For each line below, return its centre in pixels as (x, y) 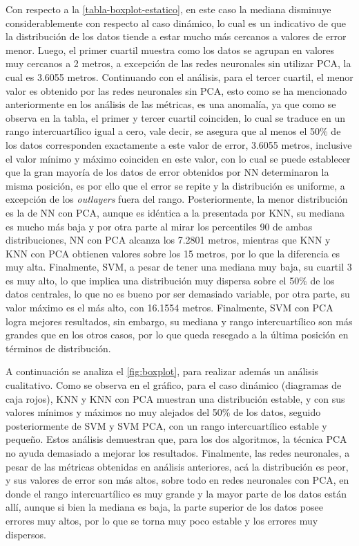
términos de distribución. (58, 348)
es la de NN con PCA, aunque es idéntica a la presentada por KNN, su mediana (175, 212)
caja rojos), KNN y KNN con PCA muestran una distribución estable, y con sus (175, 398)
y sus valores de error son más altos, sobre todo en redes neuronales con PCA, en (177, 480)
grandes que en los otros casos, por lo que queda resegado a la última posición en (177, 335)
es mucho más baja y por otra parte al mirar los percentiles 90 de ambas (159, 226)
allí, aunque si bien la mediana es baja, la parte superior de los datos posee (164, 507)
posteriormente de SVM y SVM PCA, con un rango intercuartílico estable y (166, 425)
